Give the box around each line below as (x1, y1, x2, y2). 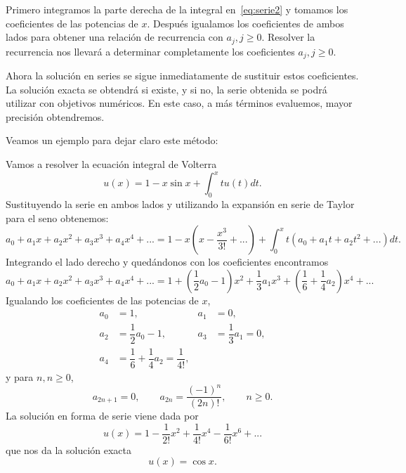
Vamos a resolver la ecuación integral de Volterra (6, 157, 217, 171)
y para (6, 370, 34, 384)
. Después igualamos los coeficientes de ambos (147, 15, 344, 30)
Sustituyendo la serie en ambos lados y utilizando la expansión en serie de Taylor (6, 196, 355, 211)
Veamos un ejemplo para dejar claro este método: (6, 133, 218, 148)
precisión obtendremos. (6, 109, 105, 124)
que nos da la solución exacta (6, 442, 132, 457)
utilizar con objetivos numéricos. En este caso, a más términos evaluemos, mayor (6, 96, 353, 110)
